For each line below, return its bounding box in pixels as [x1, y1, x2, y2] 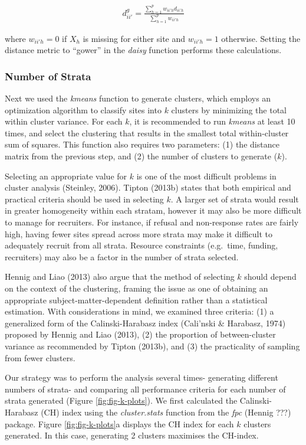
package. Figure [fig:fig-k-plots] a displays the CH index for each [5, 417, 234, 430]
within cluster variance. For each [5, 115, 123, 127]
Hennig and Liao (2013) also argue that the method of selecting [5, 270, 235, 283]
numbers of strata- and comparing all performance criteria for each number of [5, 382, 286, 395]
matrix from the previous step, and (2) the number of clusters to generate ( [5, 150, 278, 162]
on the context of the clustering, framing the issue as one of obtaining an [5, 282, 268, 294]
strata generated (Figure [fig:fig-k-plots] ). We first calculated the [5, 394, 238, 407]
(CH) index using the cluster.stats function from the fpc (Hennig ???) [41, 405, 291, 418]
